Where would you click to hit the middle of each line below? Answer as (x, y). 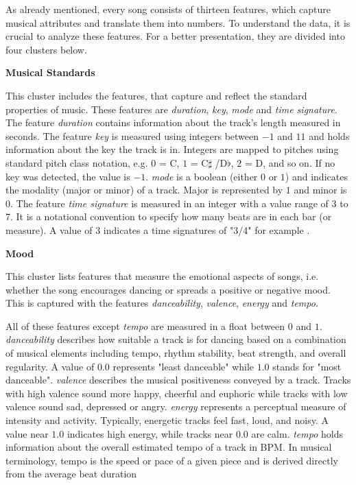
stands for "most (307, 366)
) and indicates (316, 176)
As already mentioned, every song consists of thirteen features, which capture (168, 9)
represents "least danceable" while (183, 366)
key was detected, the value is (68, 176)
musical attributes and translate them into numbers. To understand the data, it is (178, 22)
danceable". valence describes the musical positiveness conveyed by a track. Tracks (178, 380)
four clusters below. (46, 49)
